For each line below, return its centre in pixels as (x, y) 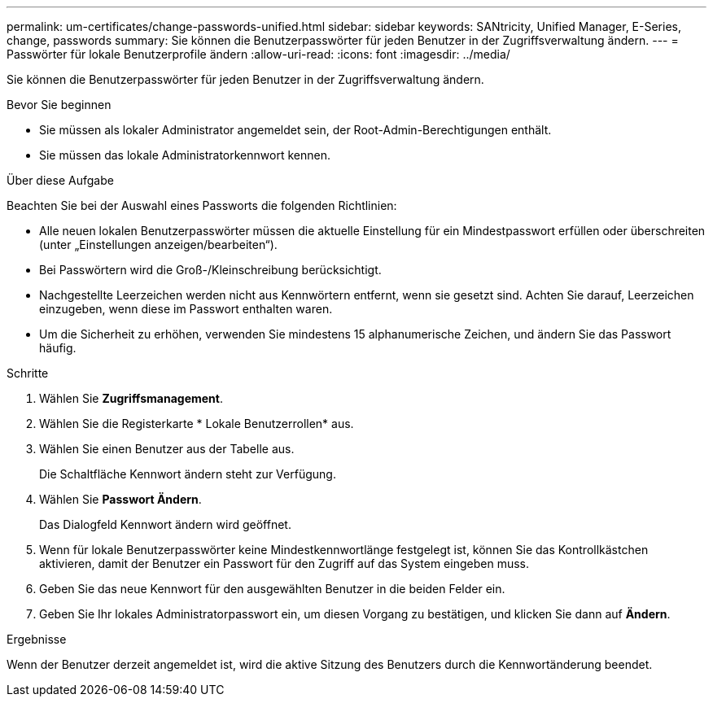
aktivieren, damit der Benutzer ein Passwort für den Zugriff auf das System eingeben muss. (284, 563)
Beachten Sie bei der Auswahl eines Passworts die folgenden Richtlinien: (202, 205)
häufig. (58, 348)
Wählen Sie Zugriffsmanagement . (131, 398)
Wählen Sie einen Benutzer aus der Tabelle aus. (167, 449)
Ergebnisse (37, 639)
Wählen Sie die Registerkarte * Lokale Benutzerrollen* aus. (197, 424)
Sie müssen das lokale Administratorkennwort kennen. (185, 155)
